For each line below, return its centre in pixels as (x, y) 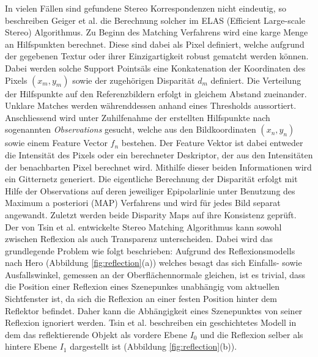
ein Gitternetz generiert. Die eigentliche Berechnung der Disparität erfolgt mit (151, 179)
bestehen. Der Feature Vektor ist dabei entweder (212, 143)
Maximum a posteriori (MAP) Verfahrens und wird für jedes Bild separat (143, 203)
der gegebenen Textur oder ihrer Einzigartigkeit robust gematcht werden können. (157, 56)
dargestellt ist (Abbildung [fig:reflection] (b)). (153, 346)
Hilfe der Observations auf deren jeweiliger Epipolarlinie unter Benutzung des (150, 190)
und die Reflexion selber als (252, 334)
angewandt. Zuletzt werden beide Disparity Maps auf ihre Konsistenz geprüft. (151, 214)
